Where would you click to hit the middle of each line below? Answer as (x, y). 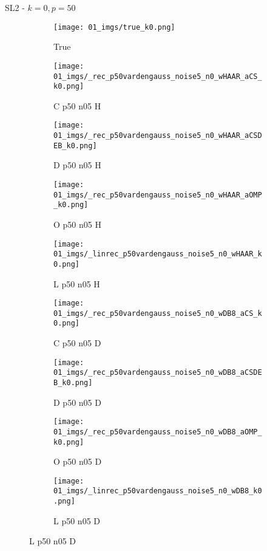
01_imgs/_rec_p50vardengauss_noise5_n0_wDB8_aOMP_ (158, 432)
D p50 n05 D (77, 402)
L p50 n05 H (77, 283)
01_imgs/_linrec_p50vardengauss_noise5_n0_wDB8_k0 (158, 491)
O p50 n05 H (77, 224)
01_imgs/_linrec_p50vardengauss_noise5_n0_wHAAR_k (158, 254)
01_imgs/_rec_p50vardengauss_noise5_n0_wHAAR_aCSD (158, 136)
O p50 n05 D (78, 461)
